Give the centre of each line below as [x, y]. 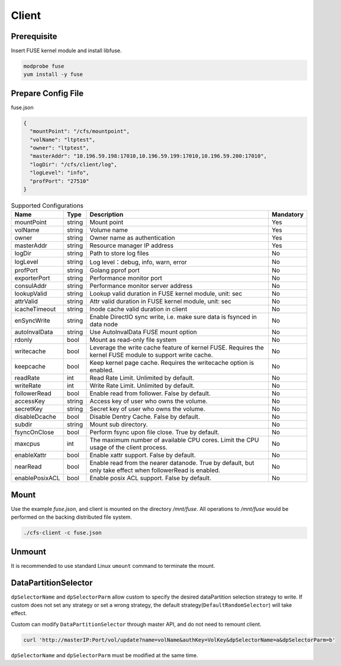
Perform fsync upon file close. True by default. [155, 432]
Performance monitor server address [141, 286]
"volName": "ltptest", [63, 140]
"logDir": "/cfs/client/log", [74, 164]
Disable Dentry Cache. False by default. [145, 417]
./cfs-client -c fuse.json [62, 533]
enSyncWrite [32, 321]
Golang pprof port [115, 270]
